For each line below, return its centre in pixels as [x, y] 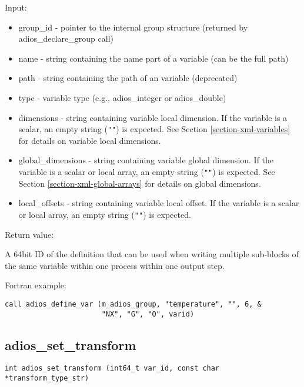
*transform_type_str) [47, 378]
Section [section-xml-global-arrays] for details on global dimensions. [140, 183]
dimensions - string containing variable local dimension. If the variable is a [153, 117]
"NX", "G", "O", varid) [148, 314]
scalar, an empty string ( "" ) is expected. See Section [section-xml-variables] [154, 129]
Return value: [29, 234]
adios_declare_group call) [66, 38]
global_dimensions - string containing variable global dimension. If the [146, 160]
